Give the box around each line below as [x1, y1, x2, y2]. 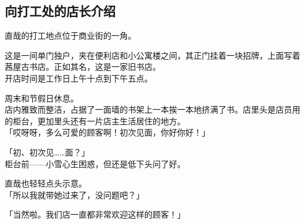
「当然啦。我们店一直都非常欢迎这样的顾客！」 [5, 208, 185, 220]
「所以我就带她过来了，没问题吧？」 [5, 188, 144, 201]
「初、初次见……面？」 [5, 145, 90, 158]
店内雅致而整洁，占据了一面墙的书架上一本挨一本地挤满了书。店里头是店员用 [5, 103, 300, 116]
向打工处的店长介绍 [5, 2, 116, 20]
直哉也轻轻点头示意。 [5, 177, 87, 189]
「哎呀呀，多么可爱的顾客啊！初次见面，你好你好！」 [5, 126, 210, 138]
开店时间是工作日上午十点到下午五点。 [5, 72, 152, 84]
